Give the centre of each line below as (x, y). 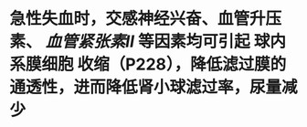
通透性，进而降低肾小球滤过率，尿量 (146, 87)
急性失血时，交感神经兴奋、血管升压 (146, 19)
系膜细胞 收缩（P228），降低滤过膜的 (148, 64)
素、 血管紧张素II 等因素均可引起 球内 (148, 42)
